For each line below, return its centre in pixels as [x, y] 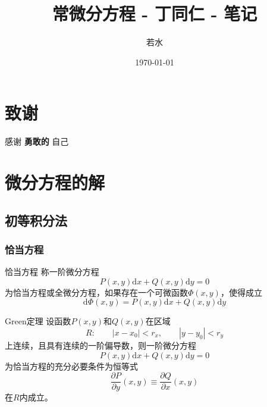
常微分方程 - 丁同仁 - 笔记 [155, 13]
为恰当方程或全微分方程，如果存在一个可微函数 [96, 292]
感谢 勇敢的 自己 [37, 141]
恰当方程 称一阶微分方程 [52, 272]
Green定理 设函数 [38, 321]
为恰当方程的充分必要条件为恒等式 [71, 366]
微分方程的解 [55, 182]
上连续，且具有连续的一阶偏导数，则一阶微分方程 [100, 345]
